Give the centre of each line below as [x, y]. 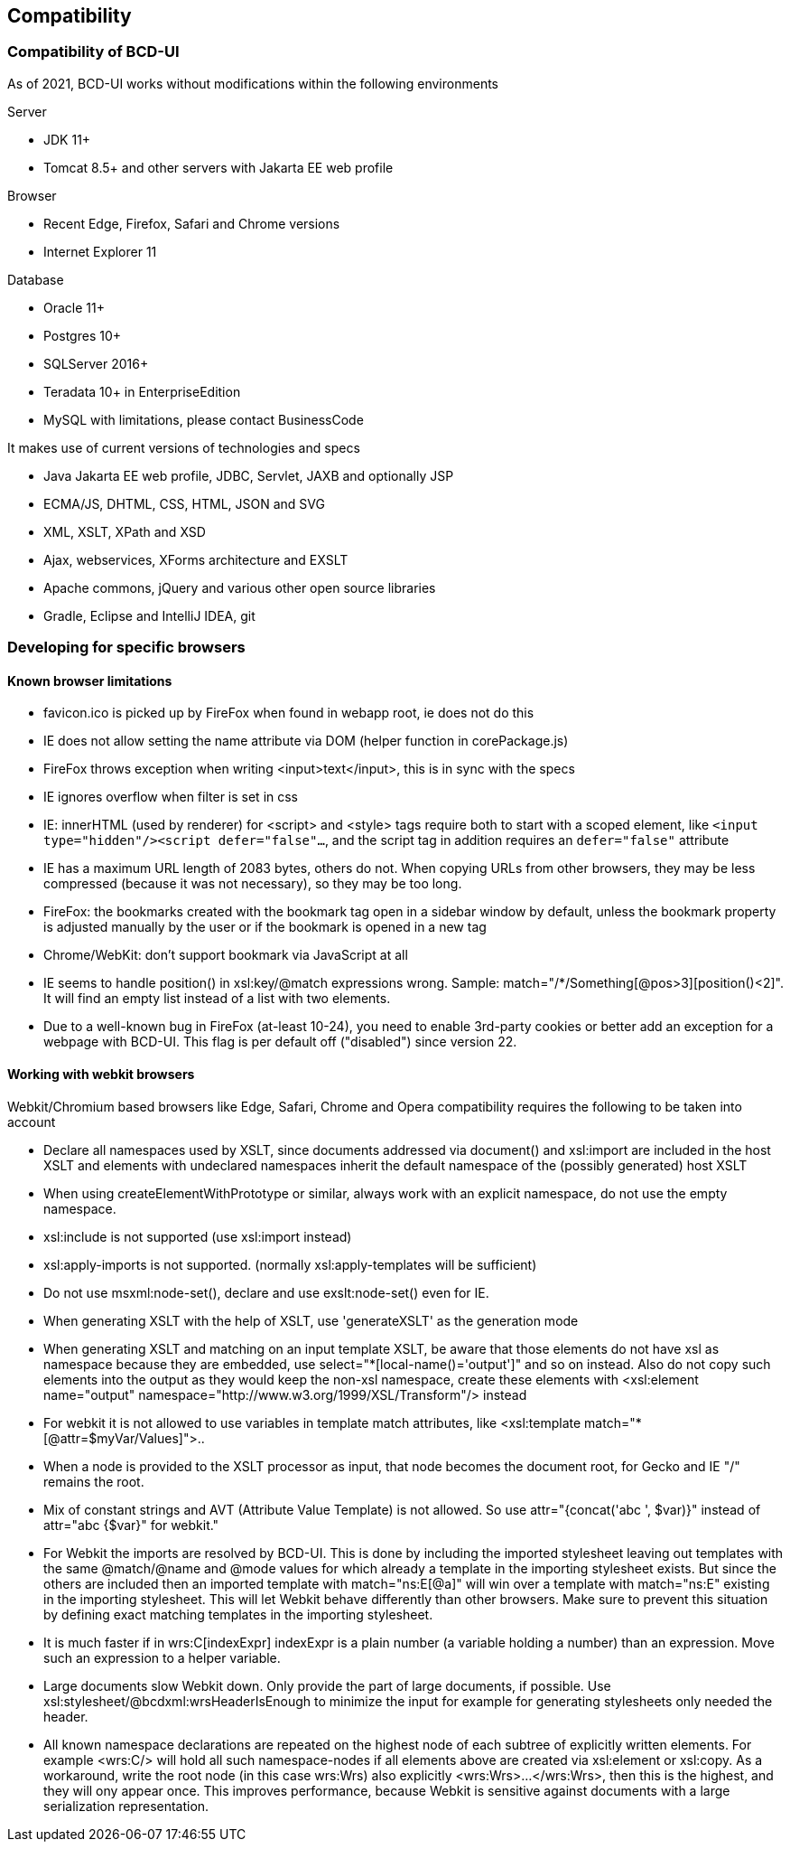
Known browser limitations [90, 680]
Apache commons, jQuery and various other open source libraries [240, 587]
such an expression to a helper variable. [162, 1657]
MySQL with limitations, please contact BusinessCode [204, 419]
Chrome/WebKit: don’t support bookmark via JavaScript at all [226, 955]
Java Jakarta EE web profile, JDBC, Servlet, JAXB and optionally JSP [249, 475]
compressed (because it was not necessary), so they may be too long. [253, 884]
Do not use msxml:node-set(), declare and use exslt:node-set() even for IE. [266, 1292]
